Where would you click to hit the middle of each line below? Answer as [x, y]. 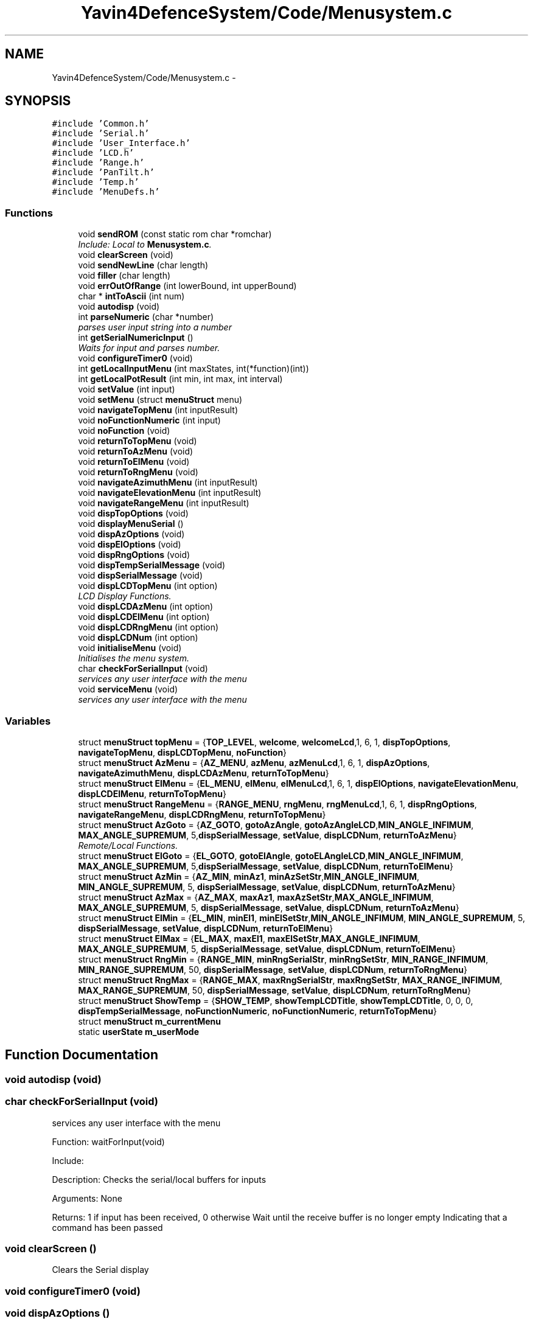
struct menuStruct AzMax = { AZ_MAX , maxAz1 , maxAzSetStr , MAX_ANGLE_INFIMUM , [256, 897]
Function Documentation [82, 1055]
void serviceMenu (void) [128, 689]
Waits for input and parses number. [149, 348]
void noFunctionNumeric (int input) [149, 420]
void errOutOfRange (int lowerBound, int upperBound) [187, 286]
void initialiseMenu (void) [130, 648]
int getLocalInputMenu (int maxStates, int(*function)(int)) [193, 369]
